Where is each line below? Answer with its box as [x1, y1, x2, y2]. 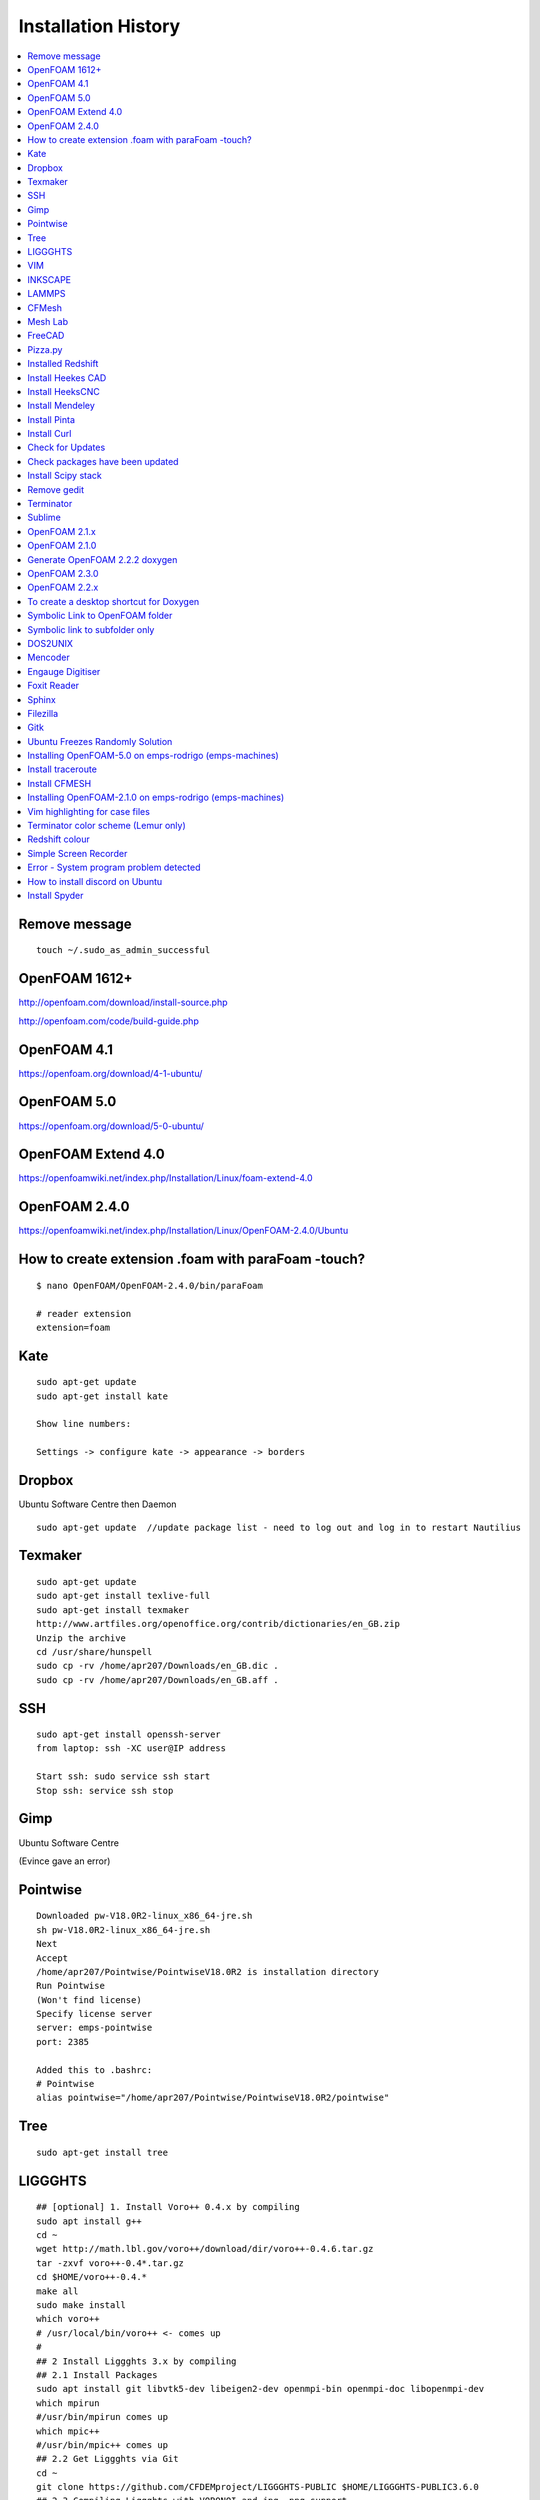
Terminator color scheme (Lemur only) [27, 820, 187, 832]
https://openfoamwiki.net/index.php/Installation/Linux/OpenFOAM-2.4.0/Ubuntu [18, 1225, 349, 1237]
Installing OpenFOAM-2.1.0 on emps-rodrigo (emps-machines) [27, 791, 285, 804]
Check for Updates [27, 441, 106, 454]
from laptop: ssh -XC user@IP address [36, 1743, 227, 1754]
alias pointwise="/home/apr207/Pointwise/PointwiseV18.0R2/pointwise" [36, 2092, 390, 2104]
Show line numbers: [36, 1418, 132, 1430]
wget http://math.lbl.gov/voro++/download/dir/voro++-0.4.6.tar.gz [36, 2243, 374, 2255]
